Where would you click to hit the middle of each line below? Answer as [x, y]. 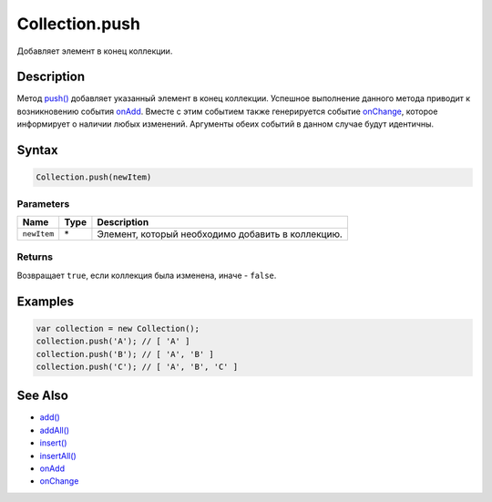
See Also [42, 396]
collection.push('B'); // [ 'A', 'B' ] [125, 354]
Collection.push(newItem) [94, 177]
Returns [35, 257]
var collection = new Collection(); [118, 328]
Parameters [43, 203]
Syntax [37, 150]
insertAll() [58, 456]
